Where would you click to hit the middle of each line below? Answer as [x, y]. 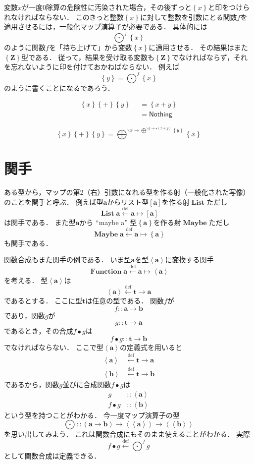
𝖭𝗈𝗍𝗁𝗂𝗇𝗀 [160, 115]
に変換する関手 [189, 260]
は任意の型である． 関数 [125, 300]
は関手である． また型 [40, 222]
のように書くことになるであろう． [59, 87]
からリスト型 [128, 202]
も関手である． [28, 243]
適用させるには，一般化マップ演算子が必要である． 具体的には [106, 27]
